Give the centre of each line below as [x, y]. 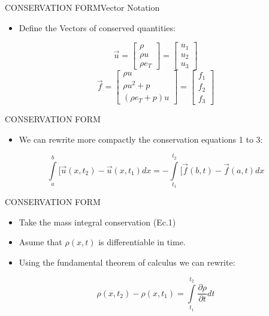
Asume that [40, 242]
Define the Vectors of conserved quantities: [97, 27]
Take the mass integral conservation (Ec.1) [97, 222]
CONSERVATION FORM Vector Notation [82, 7]
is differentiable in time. [142, 242]
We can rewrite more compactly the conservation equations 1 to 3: [141, 139]
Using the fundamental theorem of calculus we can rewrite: [127, 262]
